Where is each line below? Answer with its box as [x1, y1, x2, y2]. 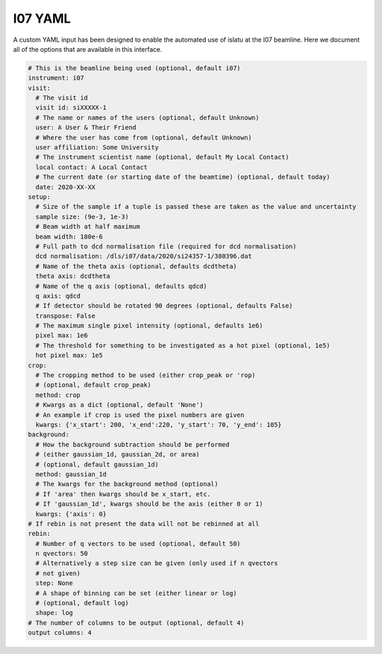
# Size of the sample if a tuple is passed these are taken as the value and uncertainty [35, 202, 357, 211]
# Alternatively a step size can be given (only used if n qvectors [35, 559, 279, 568]
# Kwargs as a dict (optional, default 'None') [35, 401, 204, 409]
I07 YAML [13, 11, 71, 26]
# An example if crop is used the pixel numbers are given [35, 411, 245, 419]
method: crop [35, 391, 81, 399]
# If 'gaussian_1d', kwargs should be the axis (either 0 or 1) [35, 500, 263, 508]
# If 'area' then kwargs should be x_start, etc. [35, 490, 212, 498]
